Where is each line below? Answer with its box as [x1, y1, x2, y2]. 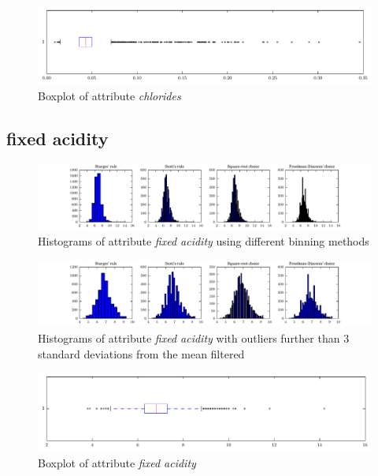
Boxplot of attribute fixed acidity [38, 454, 196, 470]
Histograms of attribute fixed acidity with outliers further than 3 [38, 330, 350, 347]
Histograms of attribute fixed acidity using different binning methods [38, 233, 369, 249]
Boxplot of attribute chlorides [38, 87, 181, 103]
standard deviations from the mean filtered [38, 345, 245, 362]
